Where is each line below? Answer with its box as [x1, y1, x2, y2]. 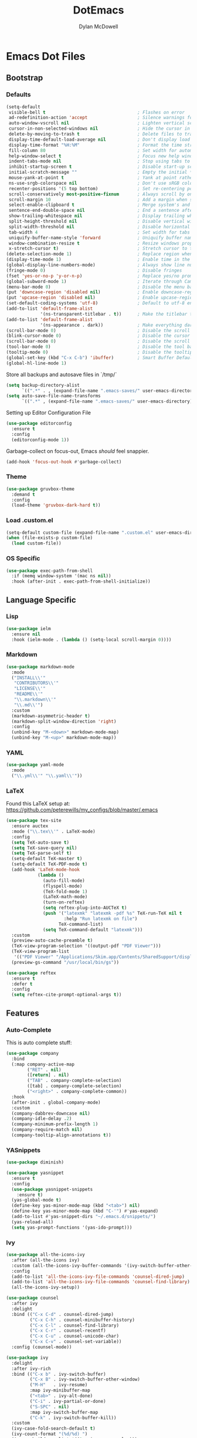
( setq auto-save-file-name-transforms [6, 393, 101, 399]
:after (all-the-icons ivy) [11, 1257, 80, 1263]
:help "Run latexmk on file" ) [63, 916, 138, 922]
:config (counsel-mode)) [11, 1344, 72, 1350]
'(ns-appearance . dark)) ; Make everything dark [40, 322, 195, 328]
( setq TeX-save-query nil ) [11, 845, 77, 851]
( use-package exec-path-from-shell [6, 567, 93, 574]
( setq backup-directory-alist [6, 382, 80, 388]
